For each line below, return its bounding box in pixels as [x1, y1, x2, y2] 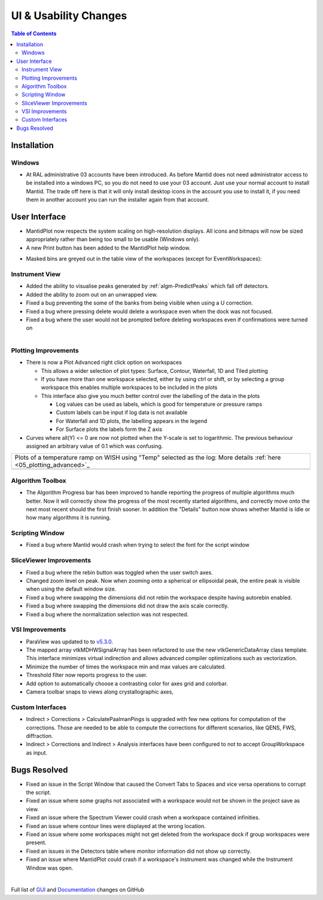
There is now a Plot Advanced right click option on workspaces [26, 359, 182, 366]
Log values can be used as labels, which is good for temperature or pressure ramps [56, 401, 263, 408]
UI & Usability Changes [11, 9, 127, 22]
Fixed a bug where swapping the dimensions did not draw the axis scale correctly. [26, 602, 229, 610]
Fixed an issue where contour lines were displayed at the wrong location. [26, 822, 206, 829]
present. [26, 839, 47, 846]
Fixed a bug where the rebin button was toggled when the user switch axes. [26, 568, 214, 576]
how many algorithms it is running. [26, 514, 111, 521]
